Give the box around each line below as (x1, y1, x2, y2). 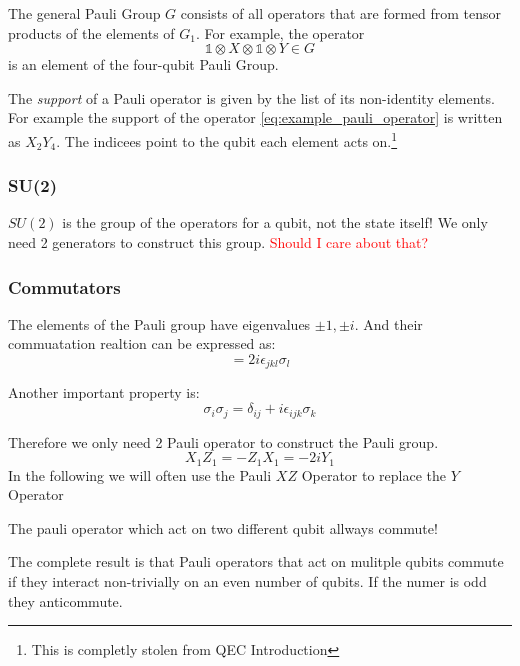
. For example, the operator (196, 22, 365, 43)
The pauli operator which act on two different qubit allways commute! (8, 517, 438, 538)
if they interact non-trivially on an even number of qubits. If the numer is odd (8, 570, 487, 591)
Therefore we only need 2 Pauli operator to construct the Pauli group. (8, 431, 439, 452)
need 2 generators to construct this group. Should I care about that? (8, 232, 429, 253)
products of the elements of (8, 22, 175, 43)
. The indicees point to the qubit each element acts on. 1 (56, 127, 398, 151)
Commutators (8, 274, 121, 299)
